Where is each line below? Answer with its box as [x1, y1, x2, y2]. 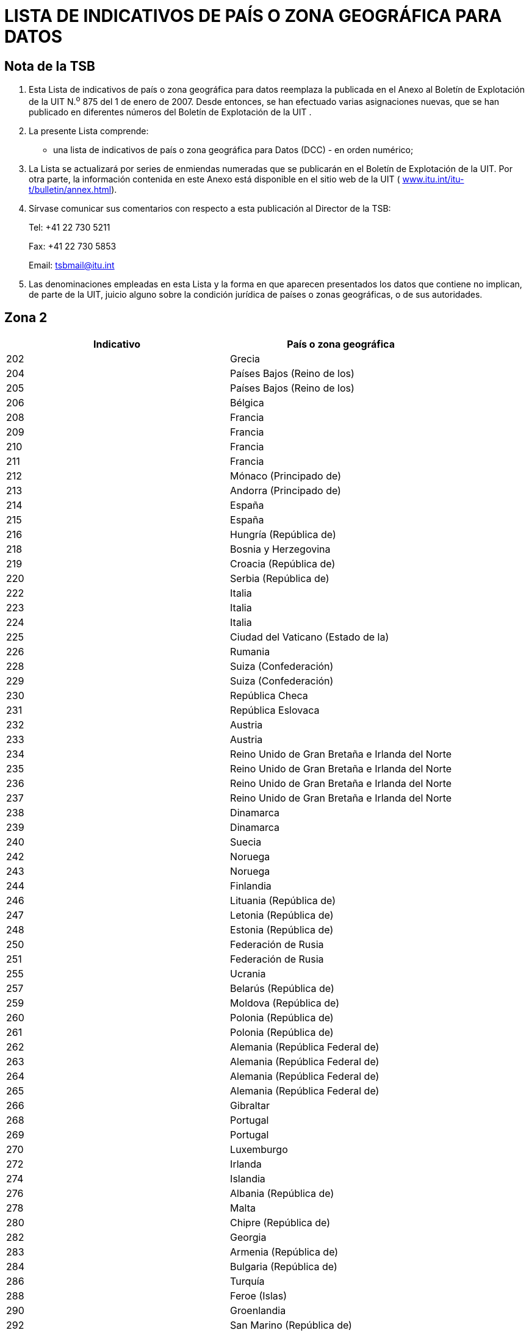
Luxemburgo [230, 1143, 288, 1155]
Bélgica [230, 396, 264, 409]
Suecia [230, 835, 262, 848]
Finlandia [230, 879, 272, 892]
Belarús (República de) [230, 982, 334, 994]
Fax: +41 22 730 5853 [29, 240, 117, 251]
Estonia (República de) [230, 923, 334, 936]
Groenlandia [230, 1304, 286, 1317]
